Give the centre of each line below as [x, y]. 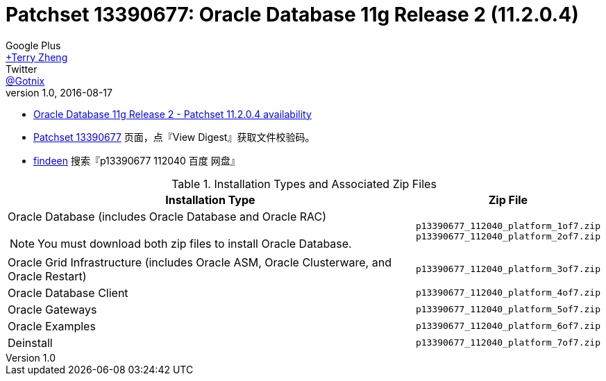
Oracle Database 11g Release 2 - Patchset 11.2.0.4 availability [172, 114]
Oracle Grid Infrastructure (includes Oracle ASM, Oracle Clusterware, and [200, 262]
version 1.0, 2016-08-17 [59, 92]
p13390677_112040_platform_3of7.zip [508, 269]
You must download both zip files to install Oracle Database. [195, 243]
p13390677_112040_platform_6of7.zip [508, 326]
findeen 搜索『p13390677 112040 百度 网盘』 [137, 160]
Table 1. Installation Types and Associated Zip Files [304, 184]
